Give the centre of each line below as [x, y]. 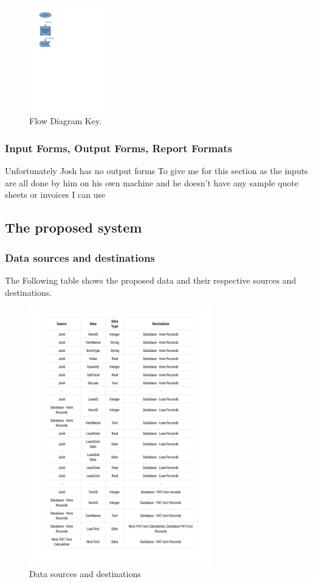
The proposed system [74, 227]
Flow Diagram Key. [66, 121]
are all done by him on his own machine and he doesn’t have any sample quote [152, 182]
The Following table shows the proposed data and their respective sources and [151, 280]
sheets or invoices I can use [55, 195]
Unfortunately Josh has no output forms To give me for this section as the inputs [156, 171]
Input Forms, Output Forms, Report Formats [119, 148]
